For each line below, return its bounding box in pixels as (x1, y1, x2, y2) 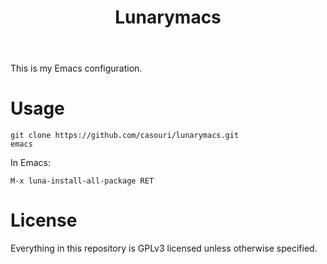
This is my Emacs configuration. (10, 62, 143, 75)
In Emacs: (10, 157, 51, 169)
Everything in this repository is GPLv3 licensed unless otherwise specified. (10, 242, 318, 255)
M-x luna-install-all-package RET (10, 176, 155, 186)
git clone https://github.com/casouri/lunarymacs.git (10, 131, 240, 141)
